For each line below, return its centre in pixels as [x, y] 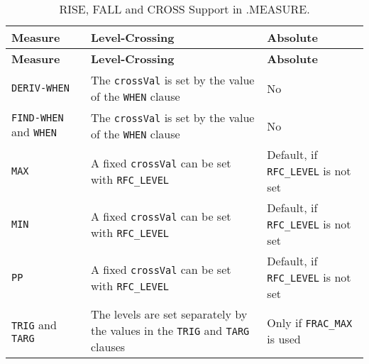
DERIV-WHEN [40, 88]
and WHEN [34, 131]
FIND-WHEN [38, 117]
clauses [108, 347]
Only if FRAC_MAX [310, 322]
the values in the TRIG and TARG [170, 330]
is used [284, 338]
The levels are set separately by [169, 314]
